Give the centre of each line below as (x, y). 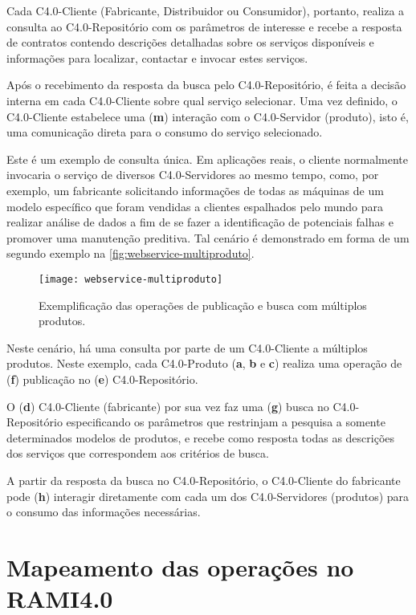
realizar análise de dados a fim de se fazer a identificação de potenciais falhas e (200, 222)
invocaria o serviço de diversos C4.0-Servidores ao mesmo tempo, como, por (193, 175)
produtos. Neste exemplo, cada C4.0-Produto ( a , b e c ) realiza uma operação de (204, 363)
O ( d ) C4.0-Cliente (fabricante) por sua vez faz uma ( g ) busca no (168, 406)
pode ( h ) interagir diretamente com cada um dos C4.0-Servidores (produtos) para (208, 496)
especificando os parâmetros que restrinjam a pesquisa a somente (226, 422)
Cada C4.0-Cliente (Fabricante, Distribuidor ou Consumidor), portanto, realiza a (206, 10)
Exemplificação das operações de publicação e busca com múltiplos (203, 305)
